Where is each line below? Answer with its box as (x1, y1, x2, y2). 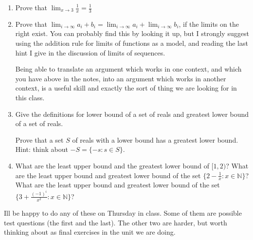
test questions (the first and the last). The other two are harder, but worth (4, 217, 227, 227)
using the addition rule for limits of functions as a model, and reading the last (15, 38, 248, 48)
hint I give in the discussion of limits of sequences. (15, 47, 165, 57)
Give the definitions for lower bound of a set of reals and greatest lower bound (15, 109, 249, 119)
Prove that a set (15, 134, 64, 145)
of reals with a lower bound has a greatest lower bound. (72, 134, 238, 145)
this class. (15, 92, 45, 102)
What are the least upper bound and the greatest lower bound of (15, 160, 209, 170)
